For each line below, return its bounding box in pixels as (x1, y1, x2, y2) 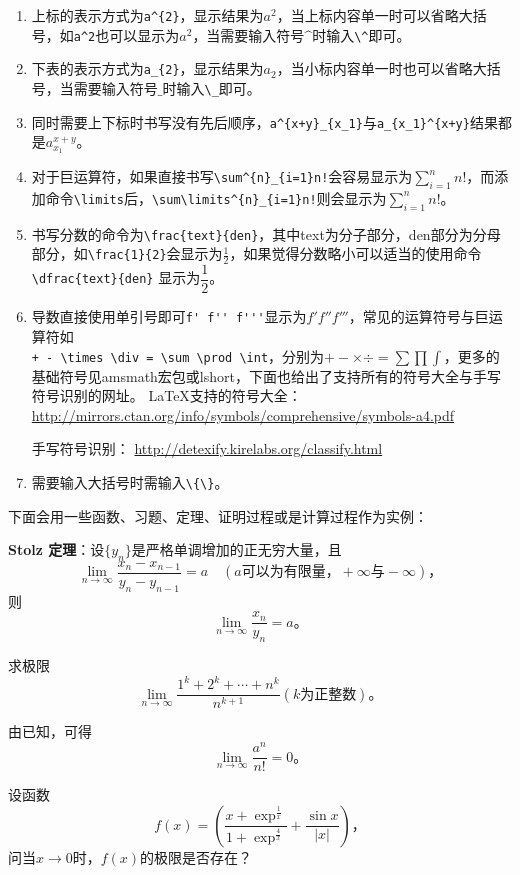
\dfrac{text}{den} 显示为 (31, 267, 201, 288)
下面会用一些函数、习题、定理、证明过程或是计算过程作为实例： (8, 505, 428, 526)
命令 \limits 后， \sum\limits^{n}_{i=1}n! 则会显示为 (45, 187, 387, 208)
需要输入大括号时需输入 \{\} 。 (31, 471, 229, 492)
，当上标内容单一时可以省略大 (276, 5, 473, 25)
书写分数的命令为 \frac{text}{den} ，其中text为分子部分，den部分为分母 (31, 223, 501, 244)
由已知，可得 (8, 721, 92, 742)
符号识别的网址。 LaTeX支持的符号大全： (31, 385, 302, 406)
